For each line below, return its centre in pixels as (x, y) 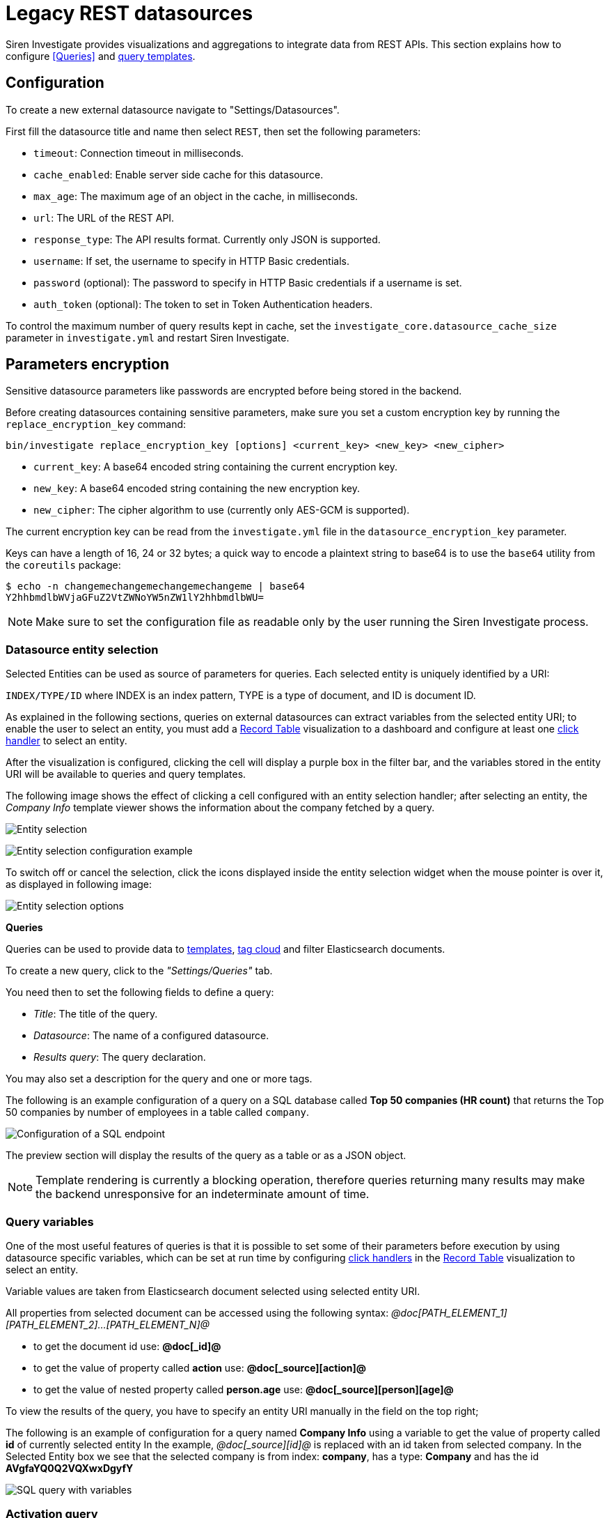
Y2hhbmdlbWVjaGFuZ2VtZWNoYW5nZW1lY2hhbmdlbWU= (135, 598)
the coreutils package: (63, 565)
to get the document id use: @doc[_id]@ (127, 1346)
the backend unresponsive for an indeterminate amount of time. (203, 1194)
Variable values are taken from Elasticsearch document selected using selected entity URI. (213, 1291)
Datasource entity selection (82, 649)
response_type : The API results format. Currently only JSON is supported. (207, 239)
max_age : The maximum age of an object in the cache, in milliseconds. (196, 196)
